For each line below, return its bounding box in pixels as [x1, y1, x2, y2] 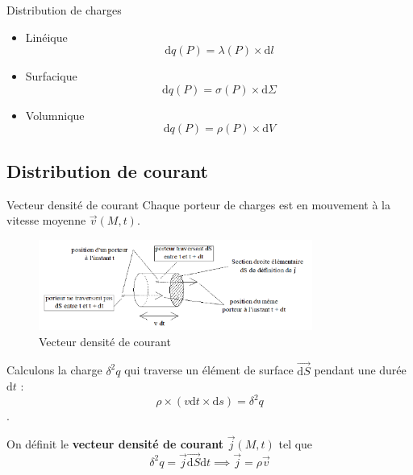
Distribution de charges [6, 2, 122, 18]
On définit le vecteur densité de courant [6, 436, 223, 452]
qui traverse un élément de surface [124, 361, 294, 378]
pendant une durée [314, 361, 407, 378]
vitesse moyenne [6, 212, 86, 229]
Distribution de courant [6, 158, 208, 183]
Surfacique [25, 68, 77, 85]
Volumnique [25, 106, 85, 123]
